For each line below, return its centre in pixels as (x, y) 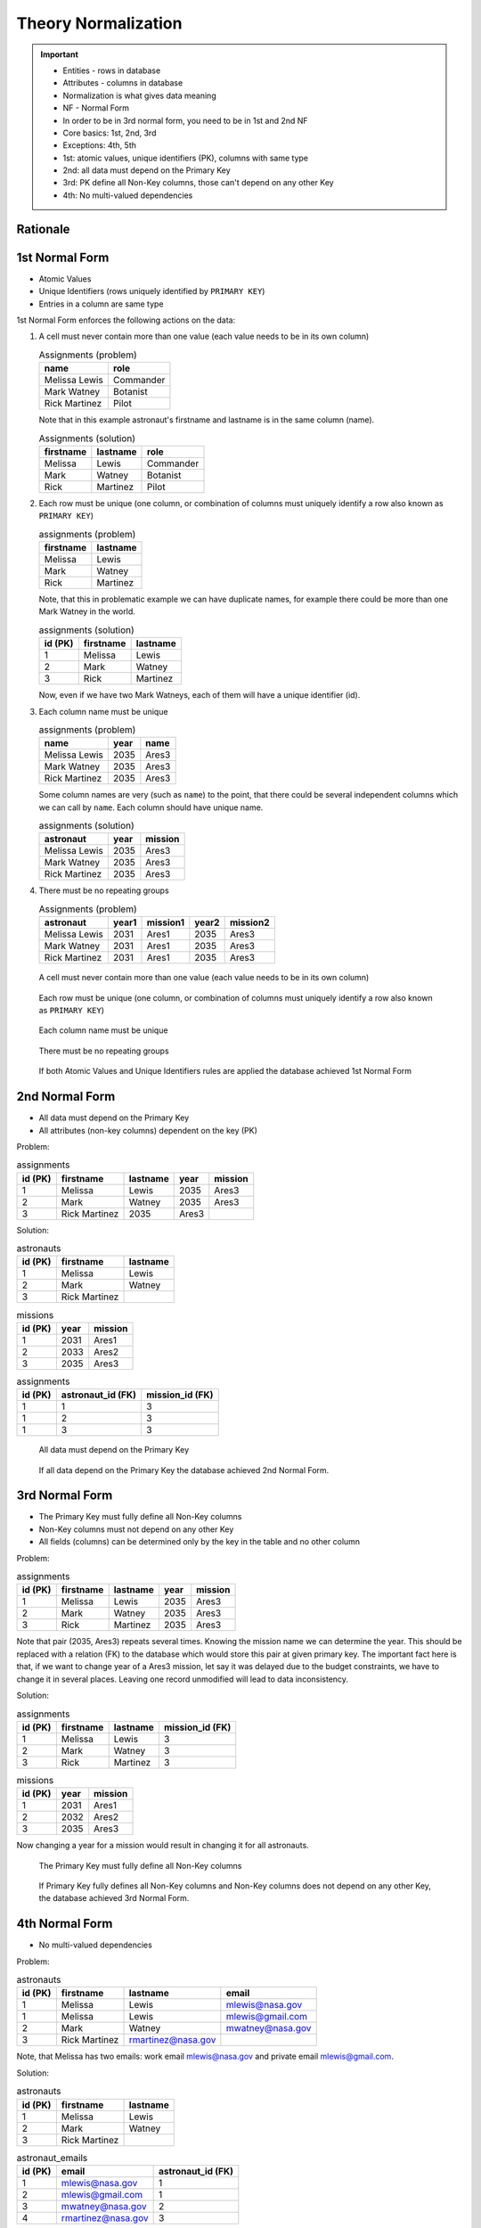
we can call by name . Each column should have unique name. (151, 807)
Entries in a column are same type (101, 304)
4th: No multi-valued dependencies (128, 195)
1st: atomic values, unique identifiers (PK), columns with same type (186, 158)
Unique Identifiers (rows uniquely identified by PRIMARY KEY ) (152, 291)
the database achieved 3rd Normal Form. (114, 1898)
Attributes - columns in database (123, 83)
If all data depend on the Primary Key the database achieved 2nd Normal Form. (184, 1470)
